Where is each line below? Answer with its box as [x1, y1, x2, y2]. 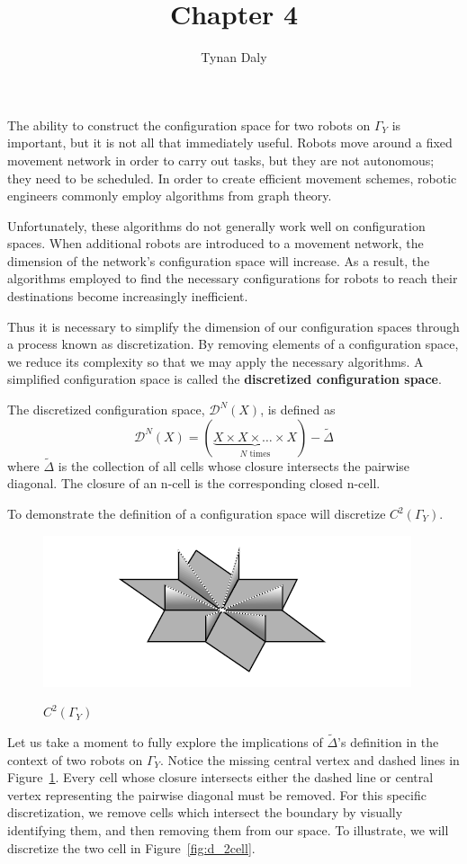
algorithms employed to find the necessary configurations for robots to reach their [7, 269, 458, 288]
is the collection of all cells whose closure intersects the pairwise [58, 456, 410, 475]
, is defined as [260, 400, 336, 419]
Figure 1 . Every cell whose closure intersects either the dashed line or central [7, 768, 434, 787]
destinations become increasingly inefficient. [7, 287, 248, 306]
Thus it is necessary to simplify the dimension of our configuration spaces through [7, 316, 460, 335]
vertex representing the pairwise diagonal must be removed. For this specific [7, 785, 427, 804]
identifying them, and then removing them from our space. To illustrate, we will [7, 821, 449, 839]
